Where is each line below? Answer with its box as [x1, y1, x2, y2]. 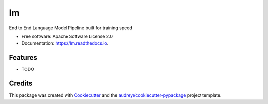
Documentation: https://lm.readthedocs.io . [21, 40, 109, 46]
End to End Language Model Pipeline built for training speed [9, 25, 133, 31]
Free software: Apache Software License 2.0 [21, 34, 113, 39]
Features [9, 53, 37, 62]
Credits [9, 79, 33, 88]
